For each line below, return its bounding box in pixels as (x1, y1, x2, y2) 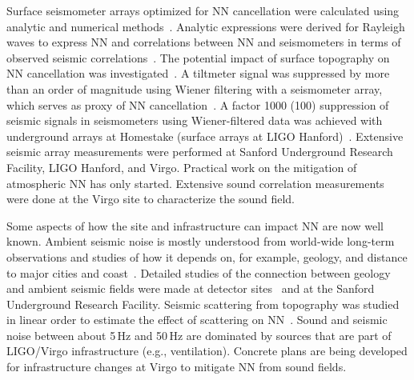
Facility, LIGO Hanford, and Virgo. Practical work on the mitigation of (6, 158, 357, 175)
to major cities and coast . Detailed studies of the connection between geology (6, 264, 391, 281)
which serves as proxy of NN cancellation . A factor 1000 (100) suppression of (6, 96, 389, 113)
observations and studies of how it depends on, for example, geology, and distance (6, 248, 408, 265)
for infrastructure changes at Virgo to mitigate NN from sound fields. (6, 358, 347, 375)
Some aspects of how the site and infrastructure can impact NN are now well (6, 217, 384, 234)
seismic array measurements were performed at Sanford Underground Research (6, 143, 393, 160)
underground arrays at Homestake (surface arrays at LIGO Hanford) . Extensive (6, 127, 404, 144)
